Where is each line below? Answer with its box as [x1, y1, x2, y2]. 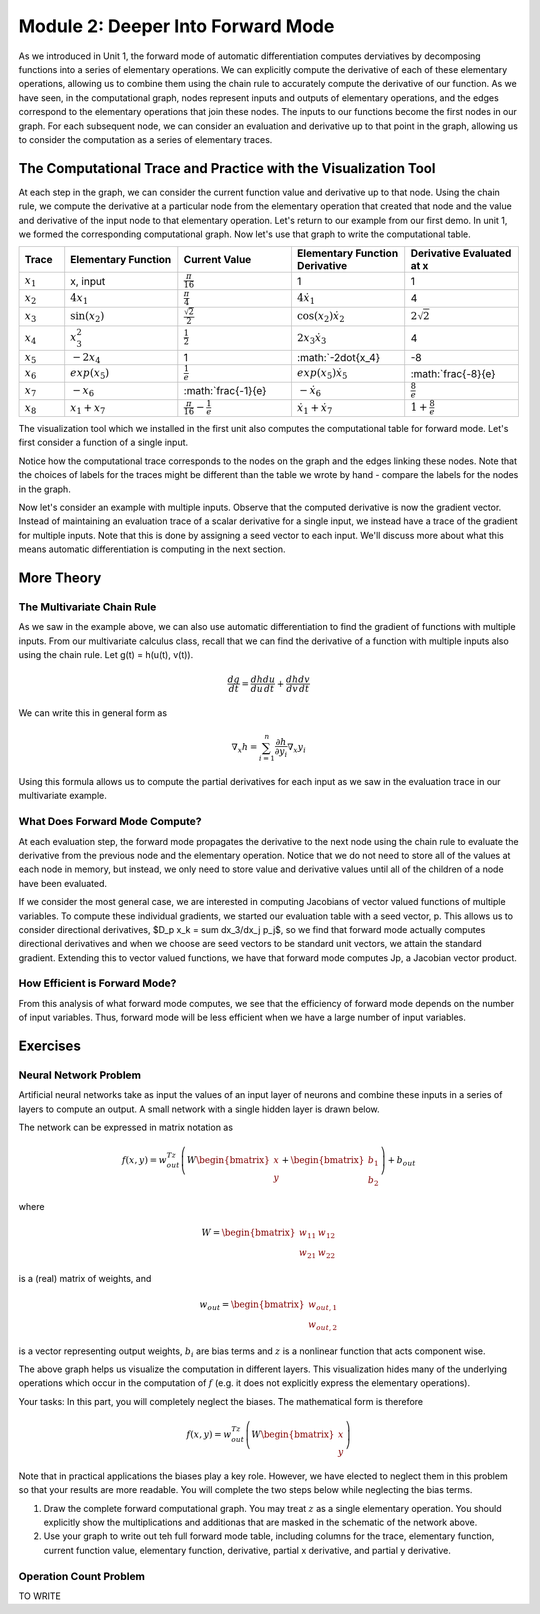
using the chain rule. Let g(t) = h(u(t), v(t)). [18, 649, 194, 661]
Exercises [18, 1038, 82, 1055]
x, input [70, 274, 106, 288]
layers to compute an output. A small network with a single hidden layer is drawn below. [18, 1103, 380, 1115]
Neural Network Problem [18, 1068, 142, 1082]
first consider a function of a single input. [18, 436, 189, 449]
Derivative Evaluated [410, 246, 512, 260]
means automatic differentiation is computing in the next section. [18, 543, 286, 555]
